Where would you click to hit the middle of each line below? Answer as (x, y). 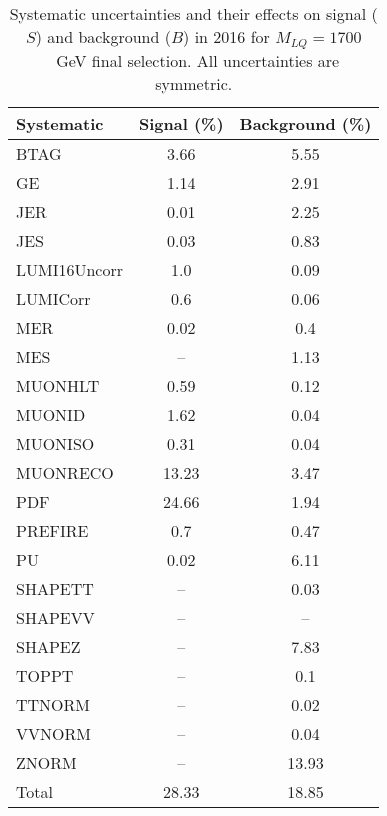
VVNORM (53, 733)
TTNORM (53, 704)
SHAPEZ (48, 646)
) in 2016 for (226, 36)
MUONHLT (58, 385)
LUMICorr (53, 298)
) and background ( (103, 36)
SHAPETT (55, 588)
